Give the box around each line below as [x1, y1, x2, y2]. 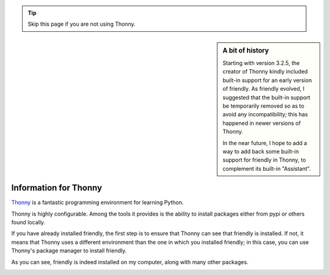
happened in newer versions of [222, 119, 301, 127]
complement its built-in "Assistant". [222, 165, 311, 172]
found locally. [11, 219, 46, 226]
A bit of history [222, 46, 269, 55]
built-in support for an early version [222, 77, 312, 84]
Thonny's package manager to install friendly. [11, 247, 127, 254]
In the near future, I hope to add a [222, 139, 307, 146]
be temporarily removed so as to [222, 102, 305, 110]
